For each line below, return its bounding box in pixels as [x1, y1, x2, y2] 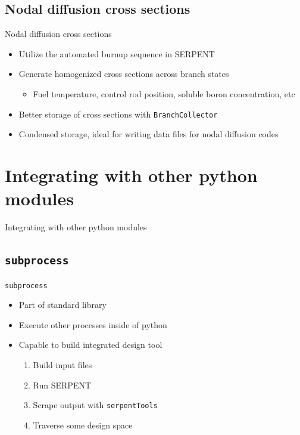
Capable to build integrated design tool [18, 338, 162, 351]
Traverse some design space [33, 418, 133, 431]
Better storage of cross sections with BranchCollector [18, 107, 218, 120]
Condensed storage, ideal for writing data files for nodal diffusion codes [18, 128, 279, 140]
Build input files [33, 358, 92, 371]
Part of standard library [18, 298, 107, 311]
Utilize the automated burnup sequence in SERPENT [18, 47, 215, 60]
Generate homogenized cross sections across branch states [18, 67, 229, 80]
